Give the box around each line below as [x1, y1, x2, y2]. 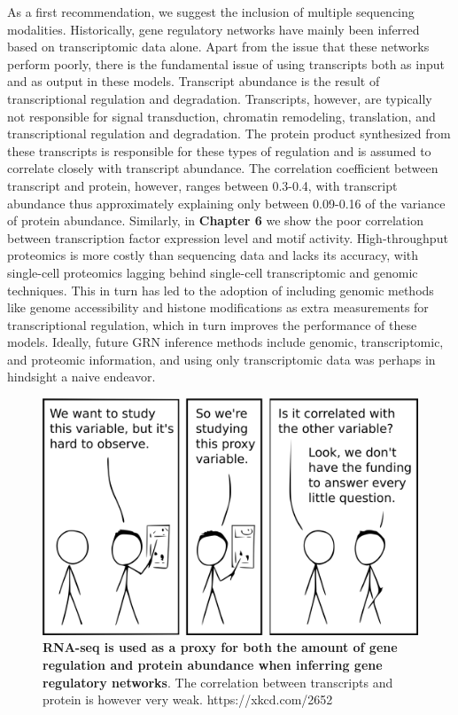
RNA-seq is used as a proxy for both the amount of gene [43, 638, 398, 656]
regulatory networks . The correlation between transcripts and [43, 672, 393, 691]
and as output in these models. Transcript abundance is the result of [7, 72, 380, 90]
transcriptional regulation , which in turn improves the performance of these [7, 315, 417, 334]
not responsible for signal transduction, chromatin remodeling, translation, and [7, 106, 436, 125]
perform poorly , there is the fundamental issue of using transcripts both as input [7, 54, 445, 73]
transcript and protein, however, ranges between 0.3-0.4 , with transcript [7, 176, 398, 194]
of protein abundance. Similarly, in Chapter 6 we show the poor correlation [7, 211, 423, 230]
